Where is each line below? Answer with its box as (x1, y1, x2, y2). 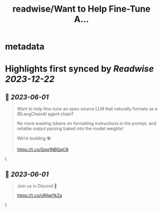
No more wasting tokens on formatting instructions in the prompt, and (16, 121, 157, 126)
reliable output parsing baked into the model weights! (16, 125, 124, 132)
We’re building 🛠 (16, 135, 51, 141)
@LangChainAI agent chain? (16, 111, 74, 117)
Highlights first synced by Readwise (5, 63, 154, 74)
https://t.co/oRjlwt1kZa (16, 193, 62, 198)
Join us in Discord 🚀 (16, 183, 57, 189)
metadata (5, 41, 45, 52)
